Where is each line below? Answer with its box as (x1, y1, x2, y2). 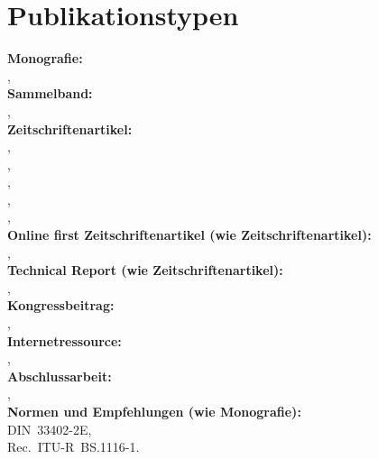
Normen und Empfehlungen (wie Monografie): (7, 402, 301, 420)
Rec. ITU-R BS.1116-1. (7, 437, 140, 456)
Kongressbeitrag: (7, 296, 115, 315)
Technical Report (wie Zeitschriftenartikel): (7, 261, 283, 280)
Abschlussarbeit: (7, 366, 112, 385)
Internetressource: (7, 331, 122, 350)
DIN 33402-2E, (7, 419, 92, 438)
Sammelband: (7, 84, 93, 103)
